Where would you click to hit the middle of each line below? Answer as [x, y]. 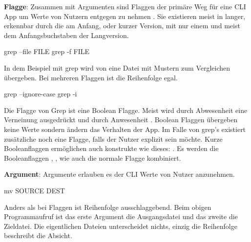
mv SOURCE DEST [34, 190]
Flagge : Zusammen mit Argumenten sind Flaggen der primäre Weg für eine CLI [125, 6]
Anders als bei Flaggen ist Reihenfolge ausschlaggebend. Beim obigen [108, 207]
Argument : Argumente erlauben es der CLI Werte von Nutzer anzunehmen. [119, 174]
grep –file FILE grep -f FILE [47, 51]
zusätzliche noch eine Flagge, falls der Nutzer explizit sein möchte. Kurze [113, 139]
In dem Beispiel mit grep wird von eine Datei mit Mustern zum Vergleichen [117, 67]
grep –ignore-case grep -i [41, 94]
